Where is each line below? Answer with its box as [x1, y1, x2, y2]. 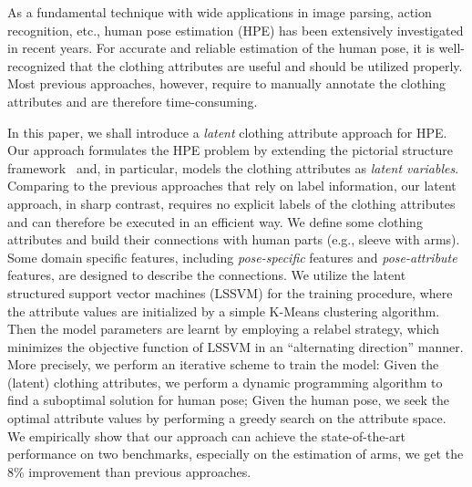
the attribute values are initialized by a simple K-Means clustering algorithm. [7, 301, 440, 320]
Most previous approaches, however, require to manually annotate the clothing [7, 74, 446, 93]
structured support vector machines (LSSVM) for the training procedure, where [7, 283, 453, 302]
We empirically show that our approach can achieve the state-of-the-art [7, 426, 406, 445]
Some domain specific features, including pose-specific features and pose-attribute [7, 247, 457, 266]
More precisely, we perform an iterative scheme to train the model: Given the [7, 355, 439, 374]
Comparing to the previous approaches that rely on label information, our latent [7, 176, 457, 195]
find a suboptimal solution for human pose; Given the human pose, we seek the [7, 390, 450, 409]
